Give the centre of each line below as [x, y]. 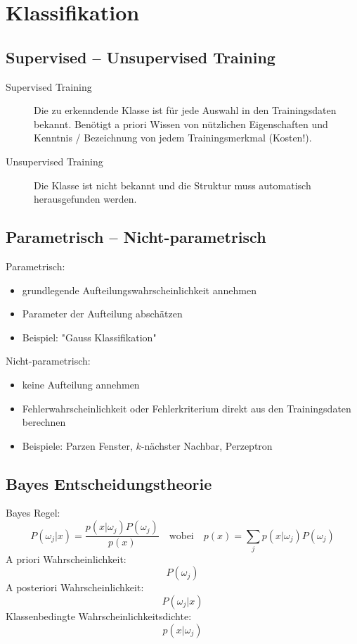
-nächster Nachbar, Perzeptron [207, 445]
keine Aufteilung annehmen [81, 384]
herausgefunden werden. [85, 199]
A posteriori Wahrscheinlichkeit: [75, 587]
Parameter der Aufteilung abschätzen [102, 314]
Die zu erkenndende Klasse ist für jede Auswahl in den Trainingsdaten [185, 110]
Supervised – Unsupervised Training [141, 57]
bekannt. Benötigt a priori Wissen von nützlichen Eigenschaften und [181, 124]
